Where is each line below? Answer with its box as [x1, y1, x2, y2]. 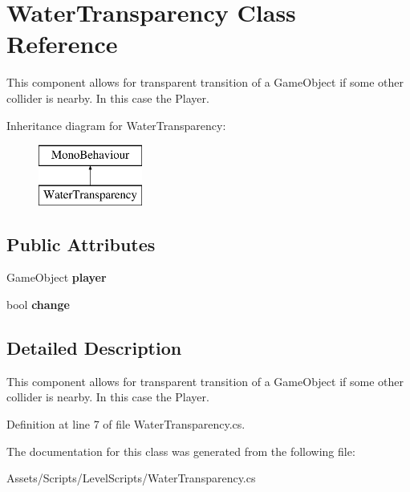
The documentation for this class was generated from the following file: [6, 442, 355, 459]
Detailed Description [6, 335, 182, 360]
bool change [6, 296, 70, 313]
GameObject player [6, 269, 107, 286]
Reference [6, 27, 118, 60]
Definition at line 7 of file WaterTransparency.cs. [6, 416, 246, 433]
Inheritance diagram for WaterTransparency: [6, 116, 226, 133]
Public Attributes [6, 231, 156, 256]
